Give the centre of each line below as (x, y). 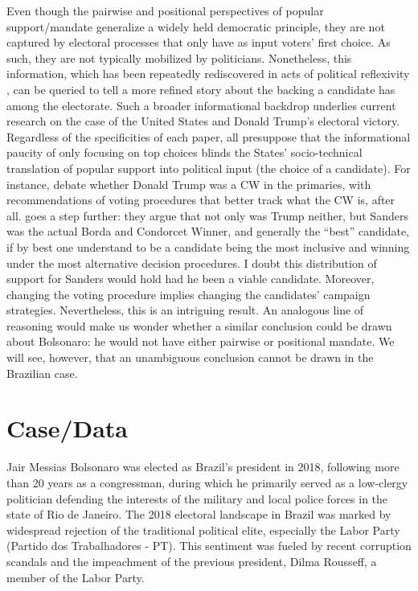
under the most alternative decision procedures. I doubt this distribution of (192, 263)
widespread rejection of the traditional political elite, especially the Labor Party (203, 529)
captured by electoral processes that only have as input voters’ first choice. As (199, 42)
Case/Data (68, 428)
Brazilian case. (42, 373)
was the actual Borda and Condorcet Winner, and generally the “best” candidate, (208, 231)
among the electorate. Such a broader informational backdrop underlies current (201, 105)
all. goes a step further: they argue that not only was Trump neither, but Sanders (207, 215)
